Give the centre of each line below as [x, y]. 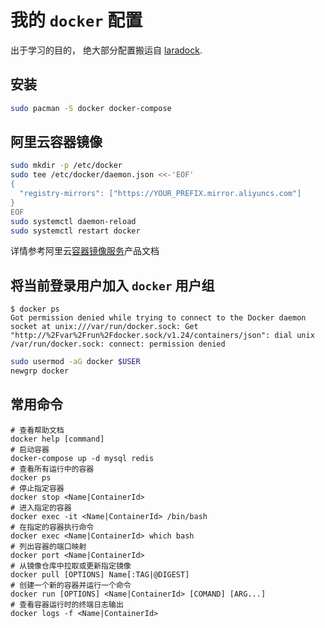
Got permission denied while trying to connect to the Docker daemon [158, 318]
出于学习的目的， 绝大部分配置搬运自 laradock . [106, 50]
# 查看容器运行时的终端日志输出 [67, 604]
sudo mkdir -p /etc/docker [66, 166]
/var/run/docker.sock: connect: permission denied [118, 344]
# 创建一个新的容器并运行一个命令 [71, 585]
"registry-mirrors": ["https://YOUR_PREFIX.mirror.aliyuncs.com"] [160, 194]
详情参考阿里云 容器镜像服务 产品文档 [85, 251]
